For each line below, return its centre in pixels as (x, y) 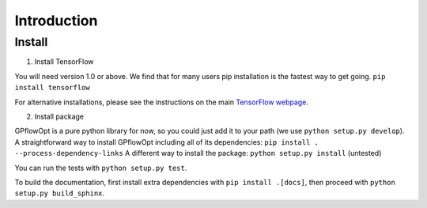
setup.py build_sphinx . (60, 193)
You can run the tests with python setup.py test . (101, 168)
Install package (59, 116)
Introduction (56, 21)
